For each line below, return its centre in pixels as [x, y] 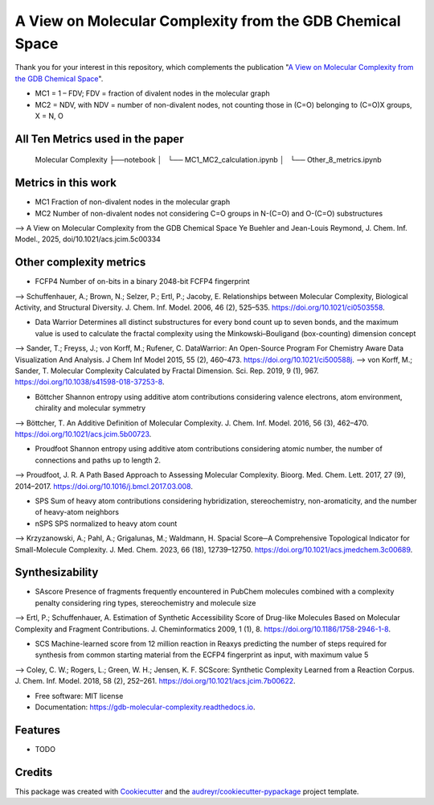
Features [37, 730]
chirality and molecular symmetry [90, 408]
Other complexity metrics [80, 263]
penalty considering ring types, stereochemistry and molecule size [145, 602]
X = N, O [49, 116]
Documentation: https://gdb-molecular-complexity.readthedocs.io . [145, 707]
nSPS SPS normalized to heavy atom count [106, 524]
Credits [34, 772]
